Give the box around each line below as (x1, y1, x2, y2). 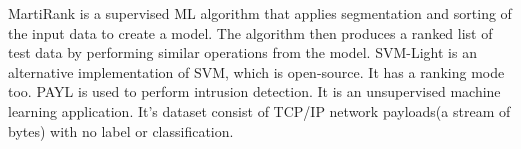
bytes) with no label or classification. (8, 120, 234, 141)
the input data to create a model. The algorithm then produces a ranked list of (8, 22, 493, 43)
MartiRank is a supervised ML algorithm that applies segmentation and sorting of (8, 3, 512, 23)
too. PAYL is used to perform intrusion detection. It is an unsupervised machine (8, 81, 501, 102)
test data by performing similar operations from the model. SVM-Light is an (8, 42, 477, 63)
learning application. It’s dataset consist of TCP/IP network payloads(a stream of (8, 100, 511, 121)
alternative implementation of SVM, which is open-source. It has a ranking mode (8, 61, 505, 82)
